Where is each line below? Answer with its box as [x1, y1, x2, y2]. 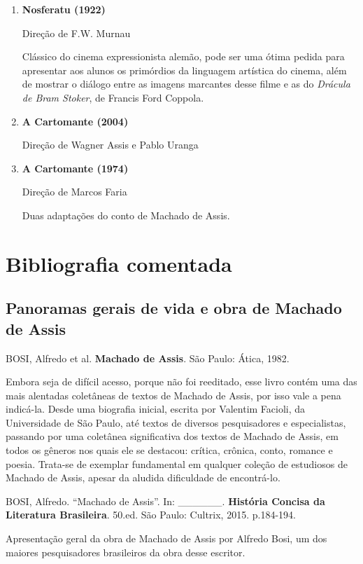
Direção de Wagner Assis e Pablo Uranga [22, 137, 199, 152]
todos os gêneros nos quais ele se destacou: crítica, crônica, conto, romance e [6, 443, 333, 458]
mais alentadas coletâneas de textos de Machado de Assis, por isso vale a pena [6, 387, 341, 402]
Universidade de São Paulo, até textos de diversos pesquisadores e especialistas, [6, 415, 346, 429]
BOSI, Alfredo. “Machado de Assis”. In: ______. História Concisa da [6, 493, 325, 508]
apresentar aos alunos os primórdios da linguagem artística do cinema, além [22, 62, 347, 77]
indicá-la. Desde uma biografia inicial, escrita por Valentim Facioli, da [6, 401, 306, 416]
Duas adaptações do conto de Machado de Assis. [22, 207, 230, 222]
